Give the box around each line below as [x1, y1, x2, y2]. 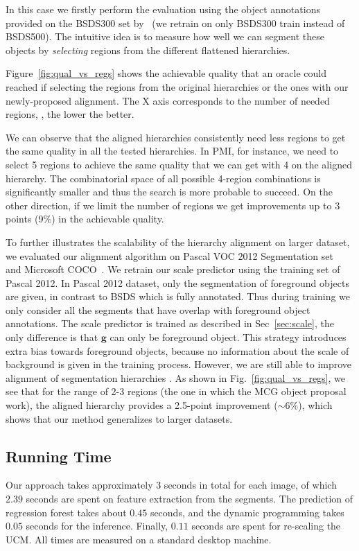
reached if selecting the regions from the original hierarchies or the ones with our [6, 79, 349, 94]
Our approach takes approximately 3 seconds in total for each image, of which [6, 478, 337, 492]
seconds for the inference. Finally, [26, 518, 168, 533]
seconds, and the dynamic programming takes [150, 505, 344, 519]
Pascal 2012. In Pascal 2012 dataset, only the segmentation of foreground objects [6, 275, 349, 290]
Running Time [6, 445, 112, 466]
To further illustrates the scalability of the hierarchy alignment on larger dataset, [6, 234, 350, 249]
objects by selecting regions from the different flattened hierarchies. [6, 42, 290, 57]
